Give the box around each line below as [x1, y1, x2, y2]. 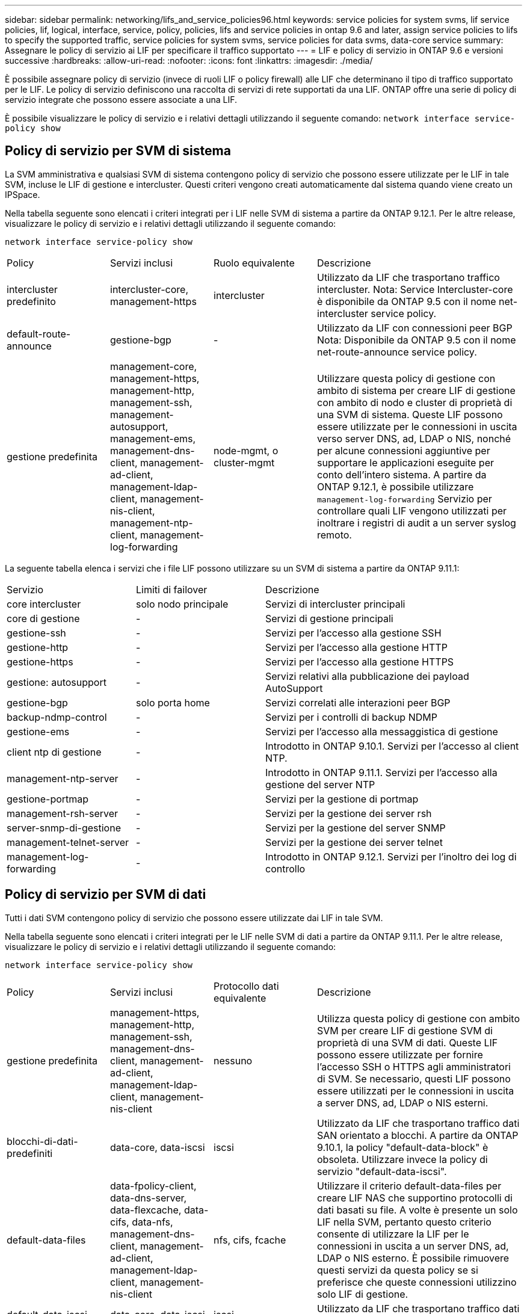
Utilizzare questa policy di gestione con [317, 372, 496, 384]
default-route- [7, 327, 71, 340]
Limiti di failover [136, 583, 208, 596]
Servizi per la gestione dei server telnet [265, 836, 443, 848]
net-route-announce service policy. [317, 345, 477, 358]
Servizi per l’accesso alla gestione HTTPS [265, 655, 454, 668]
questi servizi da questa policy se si [317, 1263, 478, 1276]
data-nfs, [132, 1215, 173, 1228]
